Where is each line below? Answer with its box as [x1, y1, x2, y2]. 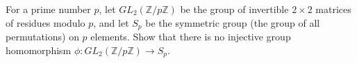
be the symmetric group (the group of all [145, 15, 320, 29]
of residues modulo [6, 15, 85, 29]
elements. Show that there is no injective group [90, 29, 291, 44]
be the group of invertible [180, 2, 289, 16]
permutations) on [6, 29, 79, 44]
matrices [315, 2, 351, 16]
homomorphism [6, 42, 72, 57]
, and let [93, 15, 129, 29]
